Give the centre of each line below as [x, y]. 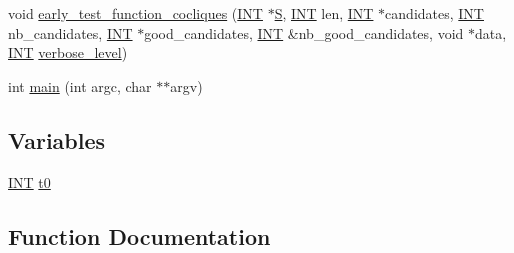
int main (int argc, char [80, 85]
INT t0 [29, 181]
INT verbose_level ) [68, 52]
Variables [57, 139]
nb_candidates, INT [70, 32]
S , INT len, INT [324, 13]
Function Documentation [139, 235]
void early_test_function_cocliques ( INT [135, 13]
